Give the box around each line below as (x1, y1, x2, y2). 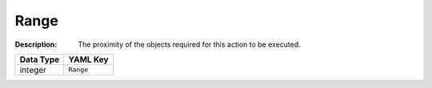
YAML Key (68, 54, 109, 65)
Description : (14, 40, 58, 49)
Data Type (19, 54, 60, 65)
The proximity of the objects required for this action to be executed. (78, 40, 302, 49)
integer (19, 64, 47, 75)
